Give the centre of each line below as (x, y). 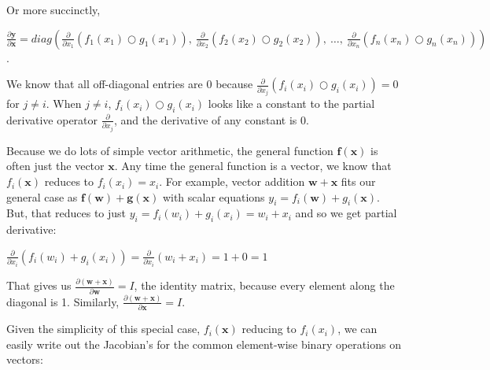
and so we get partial (346, 213)
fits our (358, 181)
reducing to (269, 329)
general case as (42, 196)
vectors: (25, 359)
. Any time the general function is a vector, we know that (253, 166)
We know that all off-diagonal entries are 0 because (130, 84)
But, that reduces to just (66, 213)
